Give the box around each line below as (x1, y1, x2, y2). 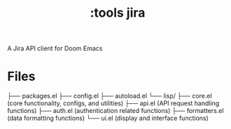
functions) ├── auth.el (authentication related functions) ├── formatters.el (7, 107, 224, 115)
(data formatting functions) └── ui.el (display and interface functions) (7, 114, 209, 123)
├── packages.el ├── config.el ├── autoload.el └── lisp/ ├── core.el (7, 92, 212, 100)
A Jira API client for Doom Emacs (7, 44, 103, 53)
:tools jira (90, 5, 146, 21)
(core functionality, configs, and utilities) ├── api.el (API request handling (7, 99, 220, 107)
